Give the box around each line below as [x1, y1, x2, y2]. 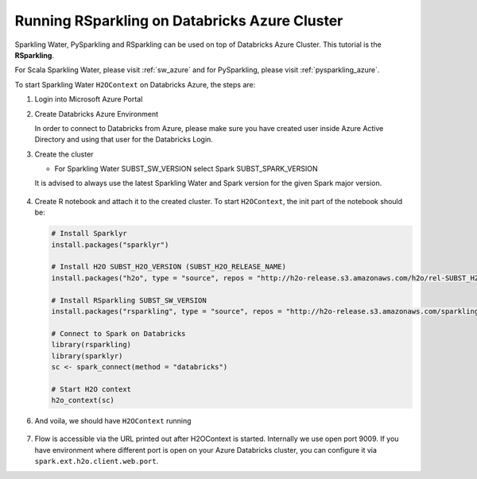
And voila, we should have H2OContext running [34, 416, 192, 426]
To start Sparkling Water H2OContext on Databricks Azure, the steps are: [14, 79, 256, 89]
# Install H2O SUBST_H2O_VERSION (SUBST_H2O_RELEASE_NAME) [51, 262, 286, 272]
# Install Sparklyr [51, 229, 127, 238]
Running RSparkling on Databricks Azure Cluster [14, 12, 343, 29]
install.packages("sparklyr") [51, 240, 169, 249]
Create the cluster [34, 149, 94, 159]
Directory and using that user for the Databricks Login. [34, 135, 214, 145]
